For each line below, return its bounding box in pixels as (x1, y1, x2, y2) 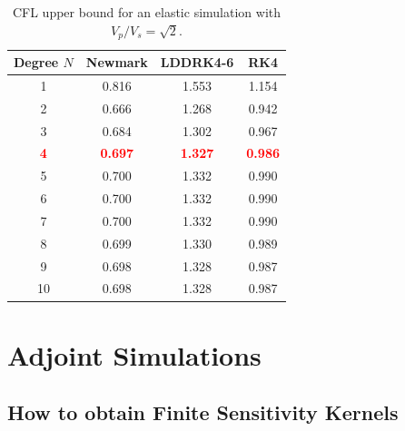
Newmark (85, 53, 148, 72)
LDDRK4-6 (160, 53, 234, 72)
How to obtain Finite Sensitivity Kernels (7, 398, 399, 426)
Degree (14, 53, 59, 72)
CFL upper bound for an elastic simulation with (12, 3, 282, 21)
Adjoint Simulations (7, 336, 262, 373)
